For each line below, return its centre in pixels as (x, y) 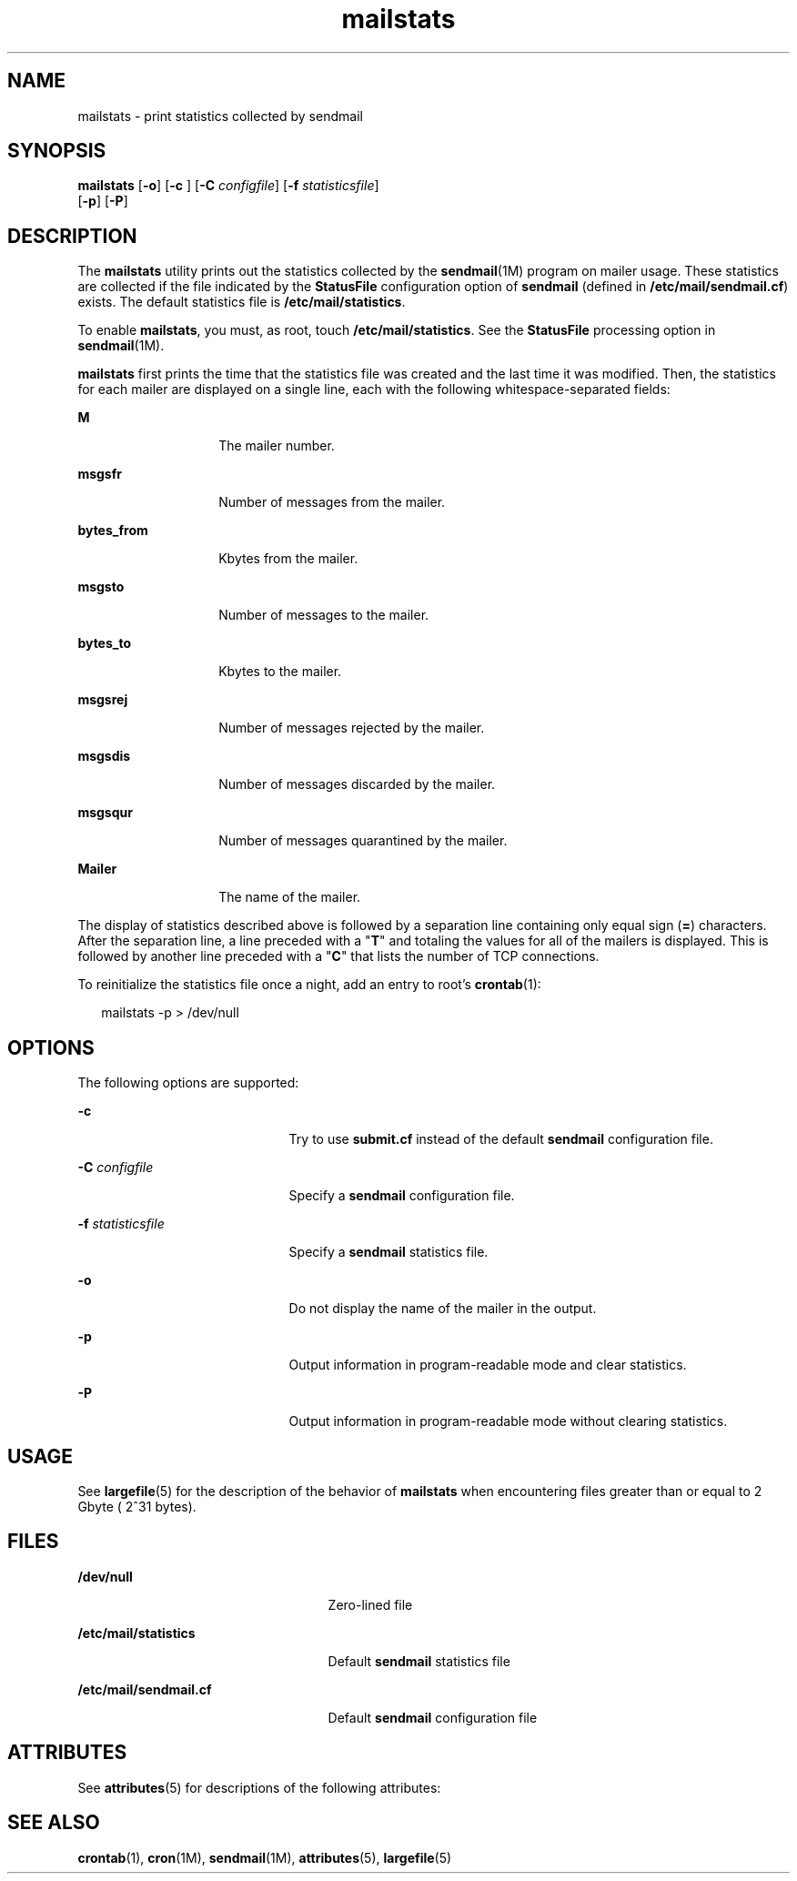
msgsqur (105, 813)
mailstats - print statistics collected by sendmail (220, 116)
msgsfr (100, 474)
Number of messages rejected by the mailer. (352, 728)
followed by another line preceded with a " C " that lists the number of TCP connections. (338, 956)
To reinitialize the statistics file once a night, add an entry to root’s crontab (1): (309, 985)
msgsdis (104, 756)
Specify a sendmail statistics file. (388, 1252)
